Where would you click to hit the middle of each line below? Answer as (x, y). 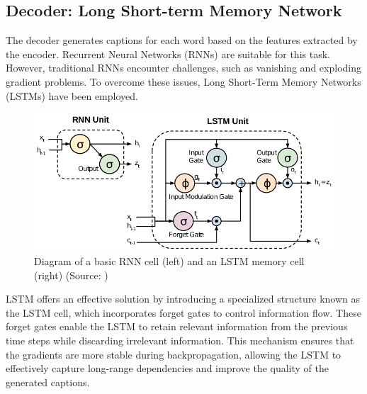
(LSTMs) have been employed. (72, 95)
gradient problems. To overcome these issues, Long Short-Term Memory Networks (183, 81)
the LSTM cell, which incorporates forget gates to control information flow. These (183, 312)
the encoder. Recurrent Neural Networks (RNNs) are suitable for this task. (168, 54)
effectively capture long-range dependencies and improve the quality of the (167, 368)
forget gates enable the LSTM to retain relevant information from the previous (177, 326)
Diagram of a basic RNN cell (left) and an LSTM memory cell (169, 260)
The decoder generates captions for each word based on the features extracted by (182, 40)
